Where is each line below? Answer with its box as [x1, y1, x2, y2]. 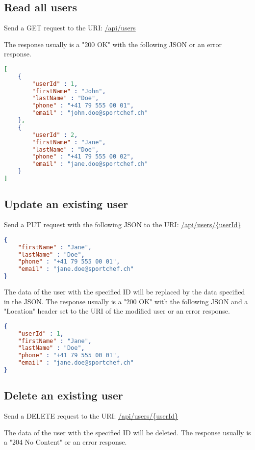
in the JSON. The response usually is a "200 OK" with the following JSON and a [4, 296, 248, 306]
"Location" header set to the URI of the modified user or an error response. [4, 306, 230, 316]
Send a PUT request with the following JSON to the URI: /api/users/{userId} [4, 219, 241, 230]
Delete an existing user [4, 388, 123, 403]
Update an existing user [4, 196, 128, 212]
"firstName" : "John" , [32, 87, 106, 95]
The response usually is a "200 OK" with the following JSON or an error [4, 39, 222, 49]
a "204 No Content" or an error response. [4, 437, 127, 447]
